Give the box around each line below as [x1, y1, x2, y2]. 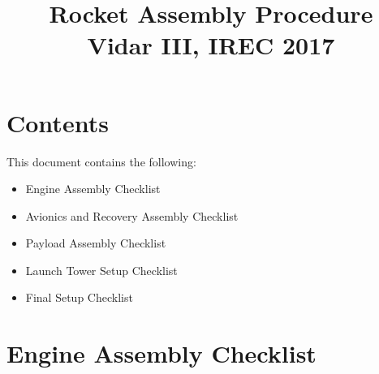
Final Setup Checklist [25, 289, 133, 306]
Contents [6, 105, 109, 139]
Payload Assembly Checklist [25, 234, 166, 251]
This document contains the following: [6, 153, 196, 170]
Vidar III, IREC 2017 [87, 28, 335, 62]
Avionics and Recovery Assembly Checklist [25, 207, 239, 224]
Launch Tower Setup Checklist [25, 261, 178, 278]
